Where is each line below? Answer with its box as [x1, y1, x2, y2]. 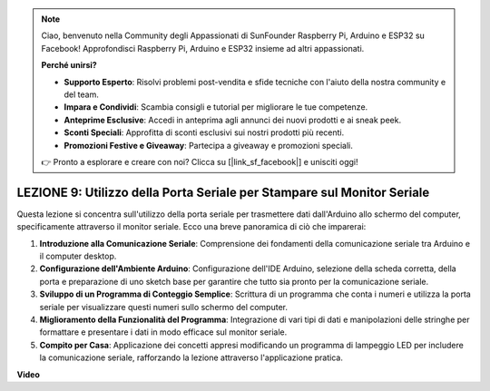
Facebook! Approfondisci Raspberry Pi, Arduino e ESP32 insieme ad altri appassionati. [41, 43, 365, 54]
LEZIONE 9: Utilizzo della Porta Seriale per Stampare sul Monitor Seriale [16, 184, 430, 200]
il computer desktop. [39, 250, 117, 261]
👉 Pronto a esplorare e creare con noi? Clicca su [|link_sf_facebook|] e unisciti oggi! [41, 156, 358, 167]
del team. [64, 89, 99, 100]
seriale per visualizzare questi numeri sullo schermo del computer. [39, 301, 288, 312]
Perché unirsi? [41, 60, 97, 71]
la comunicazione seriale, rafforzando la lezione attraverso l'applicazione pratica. [39, 352, 344, 363]
